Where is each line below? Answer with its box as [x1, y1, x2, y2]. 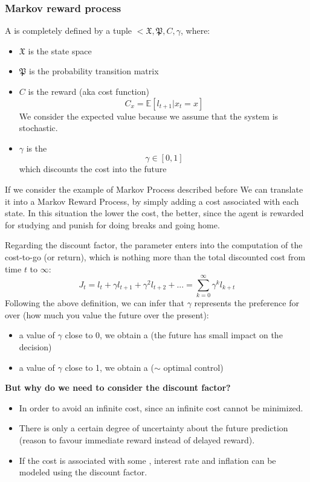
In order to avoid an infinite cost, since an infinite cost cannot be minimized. [19, 401, 303, 414]
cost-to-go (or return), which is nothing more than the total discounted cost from [5, 250, 306, 263]
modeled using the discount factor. [19, 466, 147, 478]
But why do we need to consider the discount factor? [5, 381, 231, 394]
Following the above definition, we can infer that [5, 297, 184, 309]
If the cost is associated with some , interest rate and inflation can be [19, 454, 276, 466]
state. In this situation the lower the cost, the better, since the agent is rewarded [5, 207, 304, 219]
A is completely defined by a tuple [5, 24, 132, 37]
